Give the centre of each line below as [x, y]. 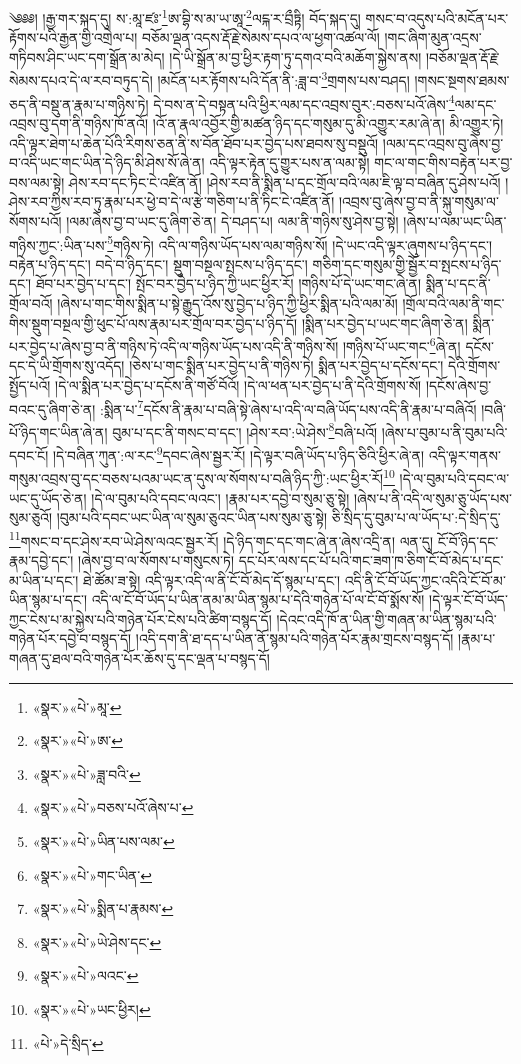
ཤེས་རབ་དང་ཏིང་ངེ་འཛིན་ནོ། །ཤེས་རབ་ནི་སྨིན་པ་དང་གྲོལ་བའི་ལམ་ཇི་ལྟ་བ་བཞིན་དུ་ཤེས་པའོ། [285, 181]
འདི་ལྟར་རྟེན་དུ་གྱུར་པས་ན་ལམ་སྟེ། [289, 162]
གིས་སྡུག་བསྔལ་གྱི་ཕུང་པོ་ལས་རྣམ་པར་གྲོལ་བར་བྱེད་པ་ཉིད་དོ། [153, 322]
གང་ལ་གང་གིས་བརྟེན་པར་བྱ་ [443, 162]
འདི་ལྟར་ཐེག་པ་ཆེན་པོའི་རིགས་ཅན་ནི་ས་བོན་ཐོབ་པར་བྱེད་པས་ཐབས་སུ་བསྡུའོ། [194, 142]
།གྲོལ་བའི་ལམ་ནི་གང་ [453, 302]
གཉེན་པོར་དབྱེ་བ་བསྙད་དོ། [70, 638]
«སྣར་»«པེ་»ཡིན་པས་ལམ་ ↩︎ [103, 840]
